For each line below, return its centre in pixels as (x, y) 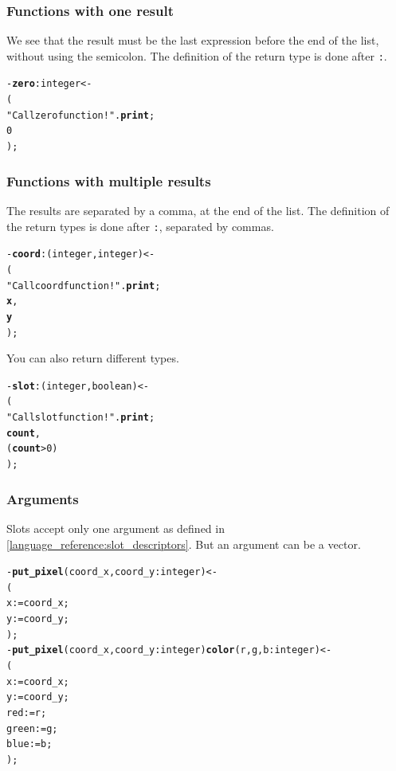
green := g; (32, 728)
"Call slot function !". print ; (81, 418)
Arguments (43, 498)
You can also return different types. (93, 358)
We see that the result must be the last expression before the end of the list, (193, 40)
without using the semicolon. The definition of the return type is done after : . (197, 55)
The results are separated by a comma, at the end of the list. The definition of (198, 210)
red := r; (27, 713)
